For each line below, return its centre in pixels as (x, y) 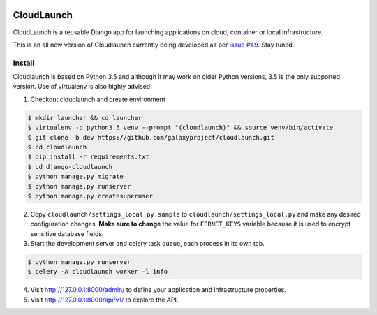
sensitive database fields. (67, 233)
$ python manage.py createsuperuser (90, 196)
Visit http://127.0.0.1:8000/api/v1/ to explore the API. (104, 300)
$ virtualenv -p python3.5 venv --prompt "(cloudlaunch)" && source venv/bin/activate (180, 128)
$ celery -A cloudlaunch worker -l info (97, 272)
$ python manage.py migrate (75, 177)
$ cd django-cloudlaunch (70, 167)
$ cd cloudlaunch (57, 147)
